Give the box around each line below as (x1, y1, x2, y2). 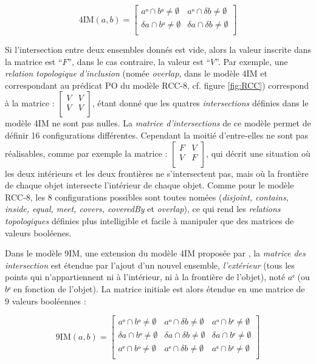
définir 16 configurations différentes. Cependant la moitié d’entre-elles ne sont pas (5, 129, 309, 142)
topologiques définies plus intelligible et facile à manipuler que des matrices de (5, 215, 294, 227)
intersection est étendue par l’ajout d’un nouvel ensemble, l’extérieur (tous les (5, 258, 295, 271)
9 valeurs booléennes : (5, 294, 86, 307)
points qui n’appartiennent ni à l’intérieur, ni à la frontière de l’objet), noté (5, 270, 286, 283)
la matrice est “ (5, 55, 63, 67)
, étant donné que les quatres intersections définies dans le (92, 97, 309, 109)
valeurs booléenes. (5, 226, 72, 239)
